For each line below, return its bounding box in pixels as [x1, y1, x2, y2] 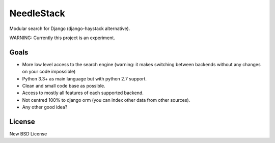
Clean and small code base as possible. [22, 83, 105, 89]
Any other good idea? [22, 104, 68, 110]
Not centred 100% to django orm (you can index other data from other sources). [22, 97, 190, 103]
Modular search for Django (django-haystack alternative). [9, 25, 130, 32]
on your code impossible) [22, 69, 76, 75]
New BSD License [9, 131, 47, 137]
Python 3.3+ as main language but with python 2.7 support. [22, 75, 147, 81]
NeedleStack [9, 8, 66, 19]
